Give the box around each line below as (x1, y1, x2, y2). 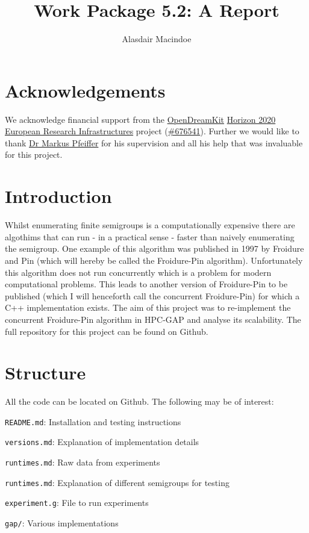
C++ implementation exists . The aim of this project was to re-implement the (5, 301, 291, 314)
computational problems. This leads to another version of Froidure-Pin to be (5, 278, 288, 290)
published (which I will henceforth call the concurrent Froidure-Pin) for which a (5, 289, 300, 302)
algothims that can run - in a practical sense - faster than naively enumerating (5, 230, 295, 243)
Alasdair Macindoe (122, 33, 192, 45)
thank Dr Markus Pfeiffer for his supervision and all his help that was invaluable (5, 136, 303, 149)
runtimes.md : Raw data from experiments (5, 456, 160, 469)
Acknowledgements (5, 78, 166, 102)
